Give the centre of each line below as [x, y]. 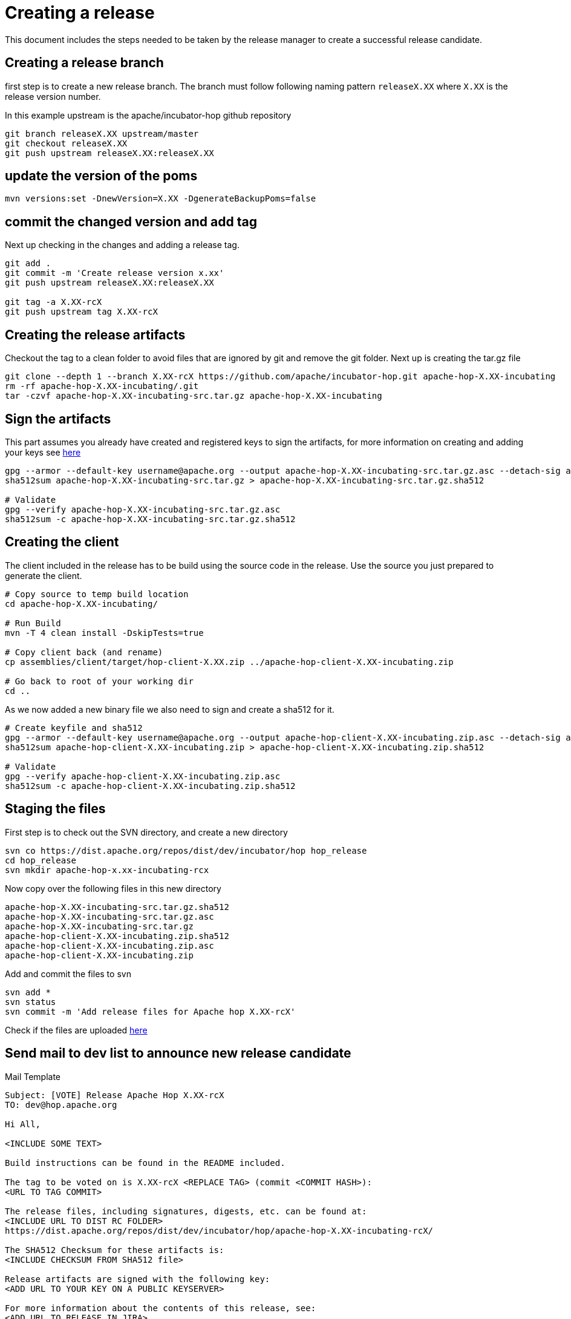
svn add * [28, 992]
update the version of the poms [101, 176]
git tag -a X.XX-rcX [54, 302]
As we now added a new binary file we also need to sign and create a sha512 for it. [170, 709]
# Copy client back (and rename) [84, 652]
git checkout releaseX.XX [66, 143]
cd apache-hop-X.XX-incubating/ [81, 604]
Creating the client [62, 542]
